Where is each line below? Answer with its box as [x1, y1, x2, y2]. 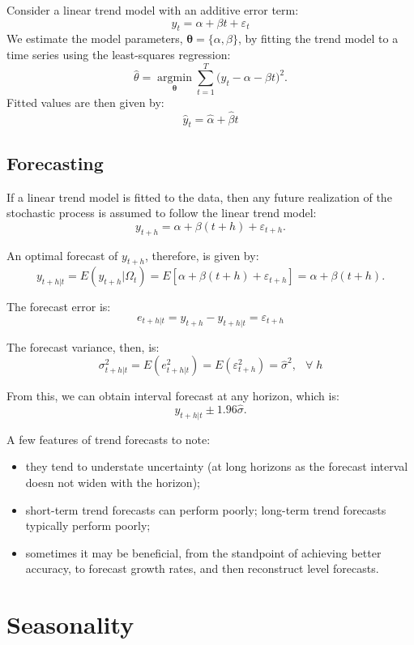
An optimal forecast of [6, 246, 118, 263]
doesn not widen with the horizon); [25, 474, 200, 491]
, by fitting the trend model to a [238, 30, 399, 47]
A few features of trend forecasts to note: [6, 430, 211, 447]
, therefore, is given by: [144, 246, 259, 263]
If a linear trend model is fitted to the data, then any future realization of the [6, 188, 392, 205]
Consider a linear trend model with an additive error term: [6, 2, 299, 18]
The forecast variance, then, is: [6, 338, 160, 355]
